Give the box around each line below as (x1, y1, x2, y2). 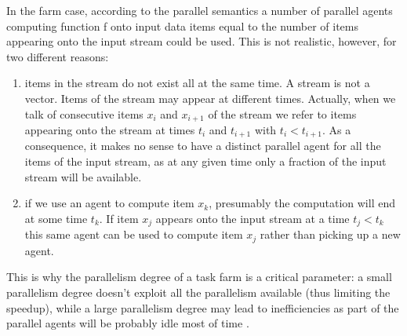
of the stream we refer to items (208, 105, 357, 122)
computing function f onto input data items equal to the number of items (6, 17, 358, 34)
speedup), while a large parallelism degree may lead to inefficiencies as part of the (6, 299, 399, 316)
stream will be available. (24, 168, 142, 184)
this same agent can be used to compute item (24, 226, 243, 243)
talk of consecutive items (24, 105, 144, 122)
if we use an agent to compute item (24, 195, 194, 211)
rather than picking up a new (260, 226, 401, 243)
